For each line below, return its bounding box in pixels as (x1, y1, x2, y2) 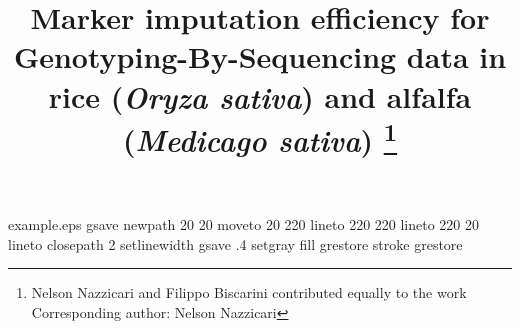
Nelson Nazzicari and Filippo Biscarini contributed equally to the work (31, 282, 467, 303)
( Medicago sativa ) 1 (122, 114, 398, 161)
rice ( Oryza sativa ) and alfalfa (48, 75, 472, 117)
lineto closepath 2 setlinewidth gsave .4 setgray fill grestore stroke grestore (8, 233, 463, 254)
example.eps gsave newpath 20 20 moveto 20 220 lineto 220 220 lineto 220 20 (8, 214, 480, 235)
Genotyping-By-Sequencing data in (13, 36, 507, 77)
